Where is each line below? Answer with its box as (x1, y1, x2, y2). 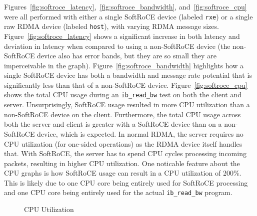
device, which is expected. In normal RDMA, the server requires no (37, 128, 243, 139)
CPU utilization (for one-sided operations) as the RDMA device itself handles (4, 138, 242, 149)
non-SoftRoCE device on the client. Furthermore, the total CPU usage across (4, 109, 241, 119)
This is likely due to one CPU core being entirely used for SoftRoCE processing (4, 177, 248, 188)
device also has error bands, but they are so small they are (37, 50, 216, 61)
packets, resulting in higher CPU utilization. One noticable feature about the (4, 158, 240, 168)
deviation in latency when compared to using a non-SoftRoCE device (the (4, 40, 230, 51)
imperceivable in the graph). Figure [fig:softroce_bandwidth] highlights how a (4, 60, 243, 70)
